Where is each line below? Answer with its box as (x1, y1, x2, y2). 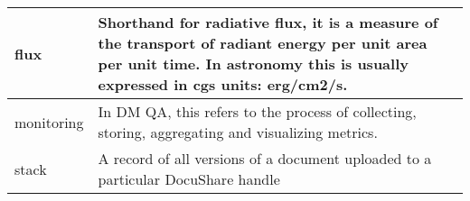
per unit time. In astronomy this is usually (98, 53, 409, 74)
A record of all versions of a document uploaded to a (98, 148, 432, 169)
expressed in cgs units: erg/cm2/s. (98, 74, 348, 95)
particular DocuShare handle (98, 169, 280, 189)
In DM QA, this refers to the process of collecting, (98, 101, 417, 122)
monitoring (14, 111, 84, 132)
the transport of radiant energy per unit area (98, 32, 428, 53)
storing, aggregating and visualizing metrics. (98, 122, 378, 142)
